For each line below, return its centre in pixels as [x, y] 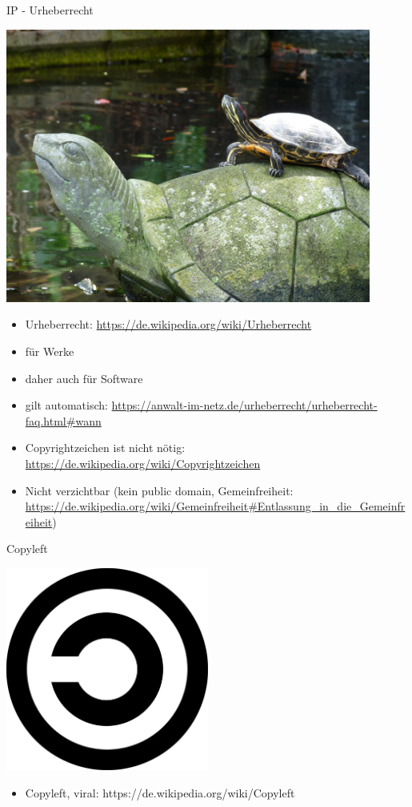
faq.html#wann [63, 420]
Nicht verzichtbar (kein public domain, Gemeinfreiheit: [159, 490]
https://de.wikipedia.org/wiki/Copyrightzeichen [143, 463]
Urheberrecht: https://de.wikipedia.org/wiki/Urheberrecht [168, 324]
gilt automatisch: [66, 405]
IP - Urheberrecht [50, 10]
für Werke [50, 351]
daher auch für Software [84, 378]
